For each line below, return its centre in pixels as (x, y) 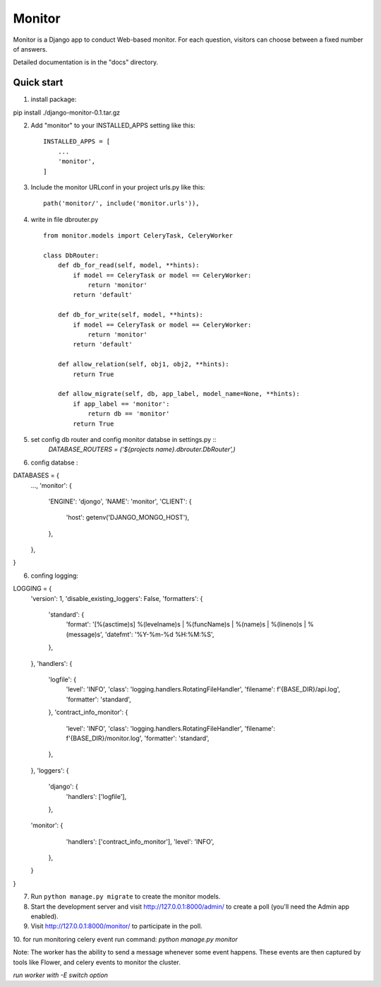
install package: (54, 100)
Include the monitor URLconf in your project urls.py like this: (118, 187)
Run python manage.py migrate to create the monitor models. (126, 897)
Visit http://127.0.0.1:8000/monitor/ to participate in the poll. (116, 926)
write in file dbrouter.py (65, 219)
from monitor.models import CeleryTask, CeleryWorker (138, 236)
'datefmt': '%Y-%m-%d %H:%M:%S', (159, 634)
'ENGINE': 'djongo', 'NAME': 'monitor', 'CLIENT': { (120, 501)
